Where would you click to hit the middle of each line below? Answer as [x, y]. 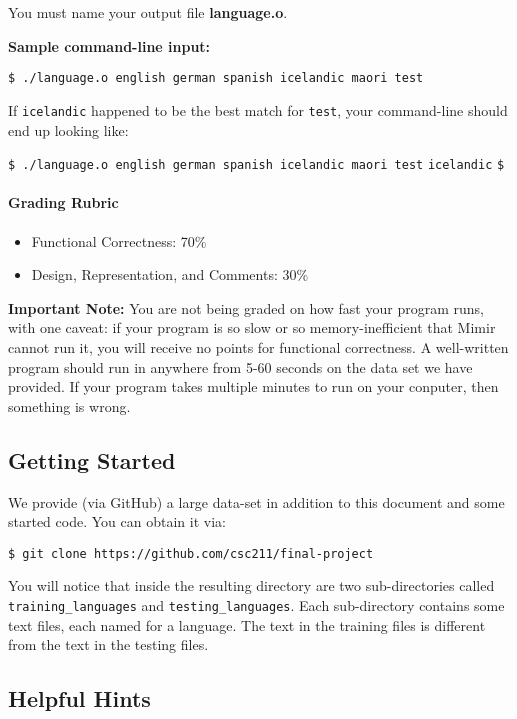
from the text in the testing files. [108, 644]
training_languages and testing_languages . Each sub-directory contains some [256, 604]
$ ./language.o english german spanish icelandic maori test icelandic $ [256, 165]
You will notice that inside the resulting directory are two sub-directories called [251, 585]
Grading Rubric [63, 202]
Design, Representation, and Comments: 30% [170, 274]
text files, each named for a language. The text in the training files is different [247, 624]
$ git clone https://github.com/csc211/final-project [191, 553]
